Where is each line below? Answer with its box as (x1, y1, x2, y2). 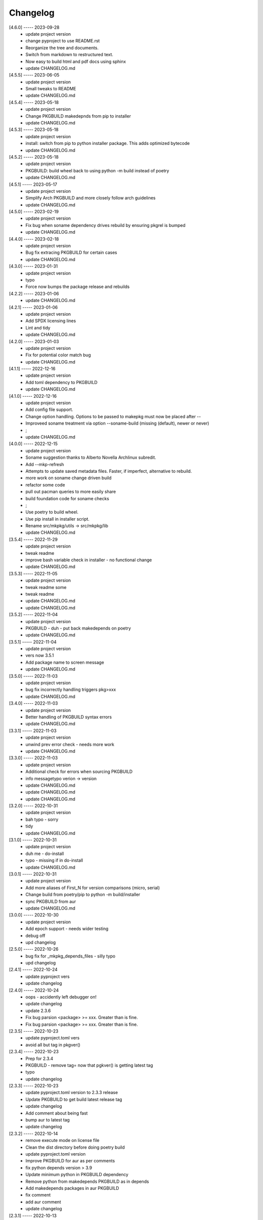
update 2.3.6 (25, 1008, 51, 1014)
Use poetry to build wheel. (25, 509, 79, 515)
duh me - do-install (25, 851, 64, 856)
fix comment (25, 1192, 51, 1198)
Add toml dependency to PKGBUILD (25, 379, 97, 385)
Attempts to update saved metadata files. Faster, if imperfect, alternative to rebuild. (25, 468, 192, 474)
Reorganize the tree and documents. (25, 44, 99, 51)
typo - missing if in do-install (25, 857, 83, 863)
